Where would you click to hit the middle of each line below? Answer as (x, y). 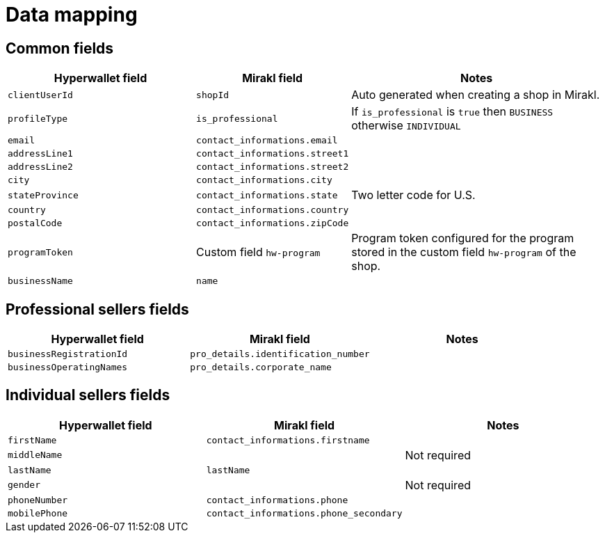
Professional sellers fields (97, 309)
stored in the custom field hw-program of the (464, 252)
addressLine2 (40, 167)
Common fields (60, 48)
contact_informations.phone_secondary (304, 513)
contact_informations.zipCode (273, 223)
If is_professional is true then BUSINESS (452, 112)
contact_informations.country (273, 210)
